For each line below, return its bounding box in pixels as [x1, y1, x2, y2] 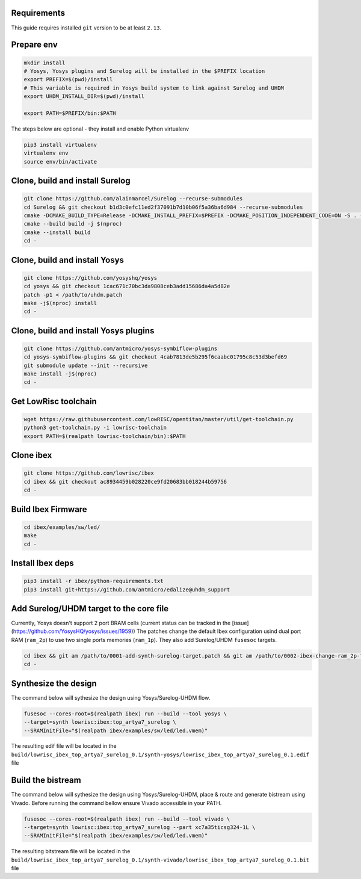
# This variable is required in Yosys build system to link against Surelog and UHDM [23, 84, 284, 91]
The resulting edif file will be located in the [11, 742, 117, 750]
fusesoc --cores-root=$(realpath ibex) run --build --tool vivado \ [23, 815, 230, 822]
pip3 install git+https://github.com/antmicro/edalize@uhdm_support [23, 586, 230, 593]
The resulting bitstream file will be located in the [11, 848, 131, 855]
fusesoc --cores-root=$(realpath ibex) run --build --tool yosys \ [23, 710, 227, 717]
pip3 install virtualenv [23, 141, 97, 148]
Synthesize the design [11, 678, 97, 688]
